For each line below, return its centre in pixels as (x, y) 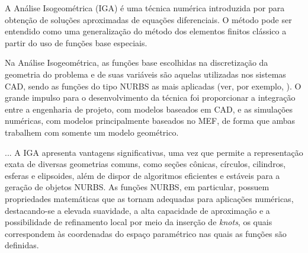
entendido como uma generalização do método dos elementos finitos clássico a (146, 31)
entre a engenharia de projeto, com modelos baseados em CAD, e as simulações (149, 109)
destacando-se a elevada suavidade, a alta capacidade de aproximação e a (137, 210)
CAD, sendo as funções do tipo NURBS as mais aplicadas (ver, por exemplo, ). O (153, 86)
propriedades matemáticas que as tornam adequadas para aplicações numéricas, (149, 198)
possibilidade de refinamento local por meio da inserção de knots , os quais (139, 222)
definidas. (22, 245)
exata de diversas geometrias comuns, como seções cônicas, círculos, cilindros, (145, 164)
